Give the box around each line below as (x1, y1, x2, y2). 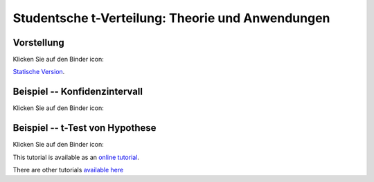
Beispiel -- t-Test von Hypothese (12, 122, 157, 134)
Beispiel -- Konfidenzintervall (12, 86, 143, 98)
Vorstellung (12, 37, 65, 48)
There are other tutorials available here (12, 166, 124, 174)
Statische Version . (12, 68, 65, 76)
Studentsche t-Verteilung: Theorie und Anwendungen (12, 10, 330, 26)
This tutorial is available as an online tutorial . (12, 153, 140, 161)
